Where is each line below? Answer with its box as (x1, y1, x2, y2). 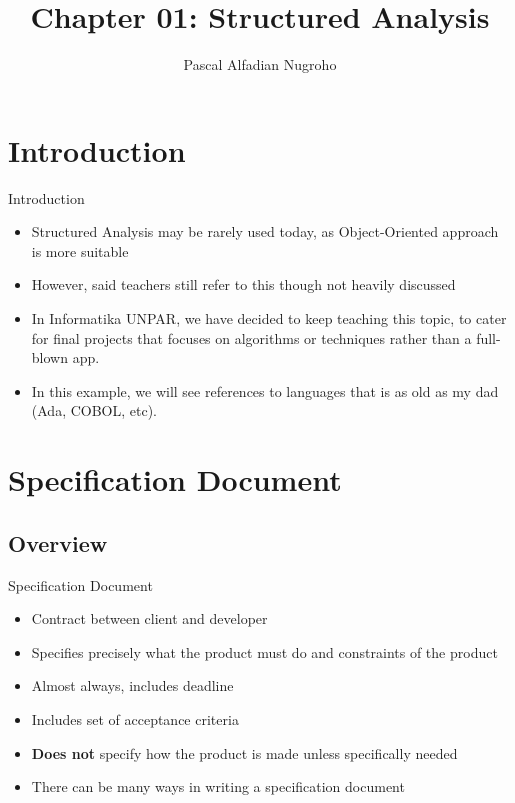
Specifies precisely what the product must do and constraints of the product (31, 641, 498, 662)
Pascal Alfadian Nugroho (183, 54, 337, 75)
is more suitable (31, 240, 129, 261)
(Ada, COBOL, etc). (31, 400, 158, 421)
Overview (8, 527, 108, 558)
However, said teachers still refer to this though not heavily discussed (31, 274, 456, 295)
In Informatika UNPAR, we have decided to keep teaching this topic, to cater (31, 308, 507, 329)
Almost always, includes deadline (31, 675, 234, 696)
